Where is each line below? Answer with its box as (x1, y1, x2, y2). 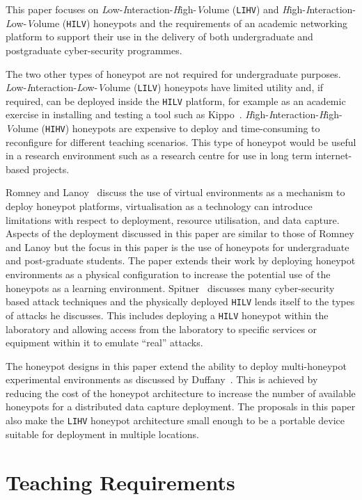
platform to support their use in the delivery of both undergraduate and (6, 29, 313, 44)
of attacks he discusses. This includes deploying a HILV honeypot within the (6, 307, 329, 322)
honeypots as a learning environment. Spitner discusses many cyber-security (6, 280, 335, 295)
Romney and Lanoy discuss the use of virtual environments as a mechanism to (6, 185, 345, 200)
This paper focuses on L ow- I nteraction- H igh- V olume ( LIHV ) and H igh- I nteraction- (6, 2, 356, 16)
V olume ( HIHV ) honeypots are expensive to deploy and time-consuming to (6, 121, 320, 135)
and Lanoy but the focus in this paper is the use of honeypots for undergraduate (6, 239, 349, 254)
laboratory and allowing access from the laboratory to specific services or (6, 321, 317, 336)
